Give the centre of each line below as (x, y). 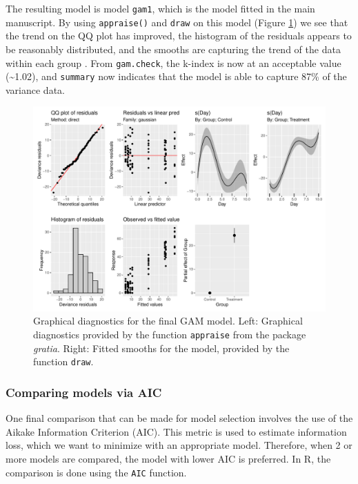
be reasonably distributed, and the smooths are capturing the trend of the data (173, 49)
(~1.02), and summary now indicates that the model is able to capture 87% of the (176, 76)
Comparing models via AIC (84, 392)
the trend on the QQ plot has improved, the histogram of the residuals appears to (179, 36)
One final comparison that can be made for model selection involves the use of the (179, 418)
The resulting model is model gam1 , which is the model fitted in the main (160, 8)
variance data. (35, 89)
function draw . (63, 361)
